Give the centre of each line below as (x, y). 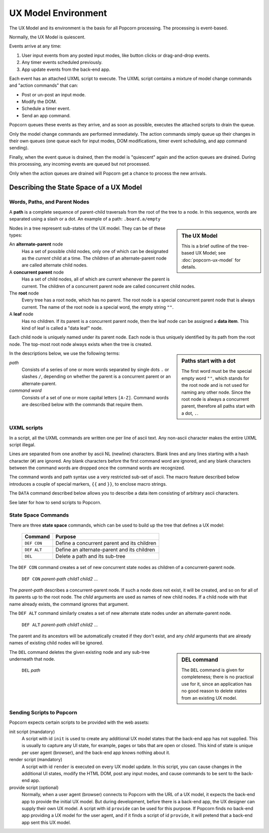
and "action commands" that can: (44, 85)
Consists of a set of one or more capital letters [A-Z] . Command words (95, 397)
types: (16, 235)
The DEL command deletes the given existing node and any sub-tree (79, 652)
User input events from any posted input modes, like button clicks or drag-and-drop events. (116, 55)
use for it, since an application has (217, 684)
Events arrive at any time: (35, 46)
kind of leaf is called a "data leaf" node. (62, 328)
